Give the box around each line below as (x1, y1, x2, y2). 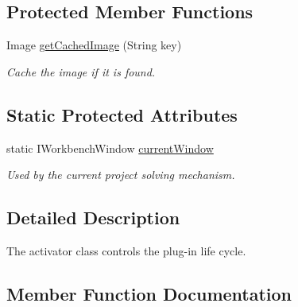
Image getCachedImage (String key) (6, 37, 182, 53)
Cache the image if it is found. (6, 63, 156, 80)
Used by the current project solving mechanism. (6, 166, 235, 183)
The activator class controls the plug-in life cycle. (6, 242, 246, 258)
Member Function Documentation (6, 281, 292, 305)
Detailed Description (6, 205, 180, 230)
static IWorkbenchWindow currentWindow (6, 139, 214, 156)
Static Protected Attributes (6, 102, 238, 126)
